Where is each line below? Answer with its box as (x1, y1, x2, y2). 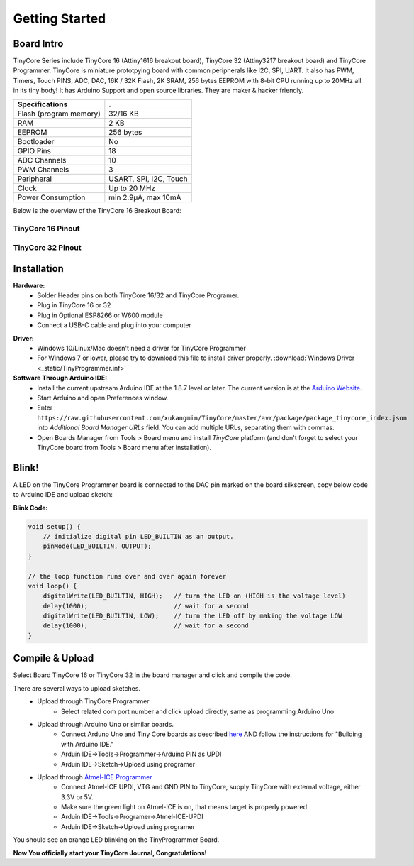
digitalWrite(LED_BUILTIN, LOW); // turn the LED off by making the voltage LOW (43, 612, 342, 620)
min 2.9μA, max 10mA (108, 192, 181, 202)
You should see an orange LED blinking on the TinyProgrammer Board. (13, 835, 220, 844)
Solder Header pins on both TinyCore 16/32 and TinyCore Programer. (37, 291, 240, 300)
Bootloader (17, 136, 55, 146)
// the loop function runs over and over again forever (28, 572, 227, 580)
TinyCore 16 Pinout (13, 224, 81, 234)
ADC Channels (17, 155, 67, 165)
